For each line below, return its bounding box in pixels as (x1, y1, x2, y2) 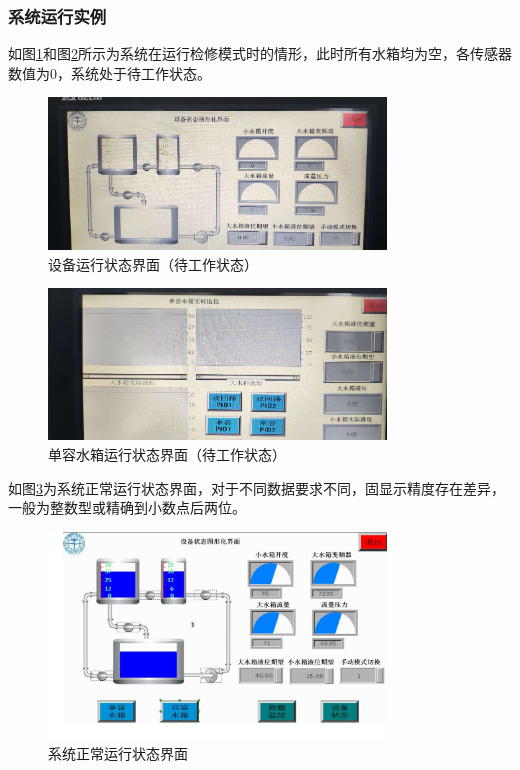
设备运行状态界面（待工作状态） (48, 253, 258, 274)
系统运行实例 (8, 3, 107, 28)
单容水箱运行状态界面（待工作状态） (48, 443, 286, 464)
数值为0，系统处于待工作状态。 (8, 62, 211, 83)
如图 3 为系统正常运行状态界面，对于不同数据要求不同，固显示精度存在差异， (8, 477, 505, 498)
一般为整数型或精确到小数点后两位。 (8, 497, 246, 518)
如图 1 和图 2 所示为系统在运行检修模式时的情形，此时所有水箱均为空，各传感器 (8, 43, 512, 64)
